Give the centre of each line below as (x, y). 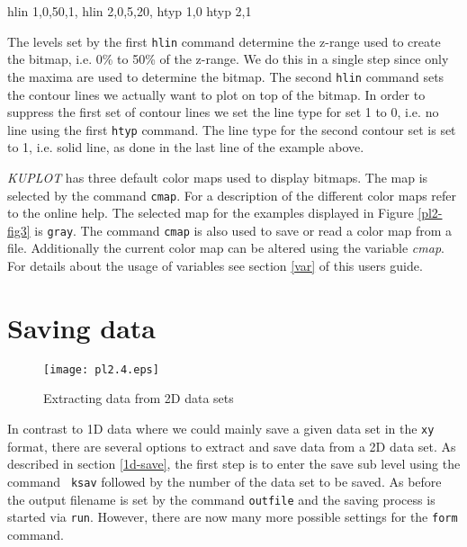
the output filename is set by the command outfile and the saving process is (221, 499)
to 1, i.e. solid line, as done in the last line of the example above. (186, 147)
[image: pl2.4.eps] (101, 369)
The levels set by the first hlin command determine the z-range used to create (224, 41)
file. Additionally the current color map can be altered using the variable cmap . (226, 248)
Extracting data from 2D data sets (139, 398)
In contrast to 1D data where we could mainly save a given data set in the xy (221, 428)
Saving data (82, 327)
